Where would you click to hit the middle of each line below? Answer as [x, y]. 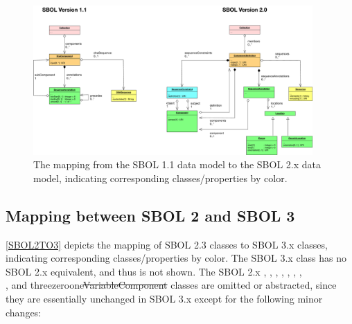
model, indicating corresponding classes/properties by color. [160, 178]
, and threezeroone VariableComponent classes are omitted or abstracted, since [171, 285]
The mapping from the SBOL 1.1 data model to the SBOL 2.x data [177, 164]
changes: [24, 312]
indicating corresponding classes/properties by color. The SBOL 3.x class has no [176, 258]
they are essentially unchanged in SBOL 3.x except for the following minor [164, 298]
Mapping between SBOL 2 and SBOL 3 [150, 215]
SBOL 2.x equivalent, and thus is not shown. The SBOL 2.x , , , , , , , [154, 271]
